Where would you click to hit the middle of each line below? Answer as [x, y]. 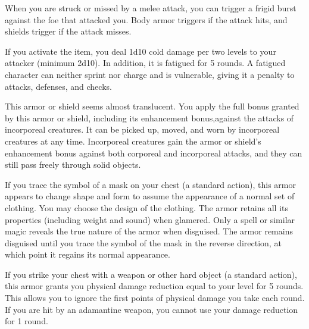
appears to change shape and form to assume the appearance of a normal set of [150, 196]
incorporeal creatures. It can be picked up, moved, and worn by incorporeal [142, 129]
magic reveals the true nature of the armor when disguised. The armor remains [149, 231]
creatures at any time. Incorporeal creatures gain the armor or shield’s [133, 141]
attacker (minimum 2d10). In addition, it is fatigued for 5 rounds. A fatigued [145, 63]
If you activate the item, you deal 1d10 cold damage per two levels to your [141, 51]
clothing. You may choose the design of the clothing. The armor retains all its [147, 207]
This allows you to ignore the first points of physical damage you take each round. [155, 298]
